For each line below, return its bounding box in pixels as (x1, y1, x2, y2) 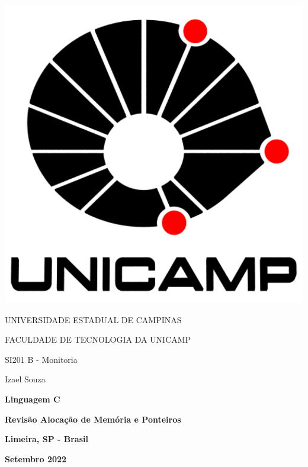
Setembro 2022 (5, 452, 67, 465)
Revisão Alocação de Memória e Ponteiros (5, 413, 181, 425)
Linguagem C (5, 392, 60, 405)
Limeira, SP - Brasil (5, 433, 88, 445)
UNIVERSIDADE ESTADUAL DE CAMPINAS (5, 313, 182, 326)
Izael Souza (5, 373, 46, 385)
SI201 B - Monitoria (5, 353, 78, 365)
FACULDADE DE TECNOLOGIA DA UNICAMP (5, 333, 191, 346)
